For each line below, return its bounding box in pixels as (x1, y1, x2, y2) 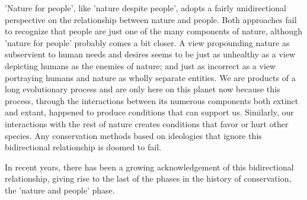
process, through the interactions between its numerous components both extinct (5, 94, 299, 107)
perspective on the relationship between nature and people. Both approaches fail (5, 13, 297, 25)
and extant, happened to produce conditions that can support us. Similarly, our (5, 106, 294, 118)
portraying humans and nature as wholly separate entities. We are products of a (5, 71, 296, 83)
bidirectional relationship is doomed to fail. (5, 141, 161, 153)
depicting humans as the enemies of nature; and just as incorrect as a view (5, 59, 276, 72)
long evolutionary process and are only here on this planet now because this (5, 83, 280, 95)
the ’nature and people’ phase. (5, 183, 115, 196)
